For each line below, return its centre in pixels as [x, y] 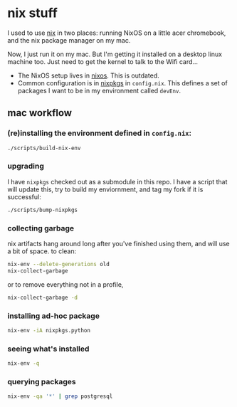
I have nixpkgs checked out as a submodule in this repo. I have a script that [117, 181]
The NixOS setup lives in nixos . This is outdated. [89, 75]
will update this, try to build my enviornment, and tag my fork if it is [105, 189]
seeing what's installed [48, 349]
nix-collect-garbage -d [43, 297]
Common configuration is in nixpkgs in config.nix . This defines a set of [122, 83]
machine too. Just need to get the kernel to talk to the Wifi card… [102, 61]
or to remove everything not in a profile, [65, 284]
